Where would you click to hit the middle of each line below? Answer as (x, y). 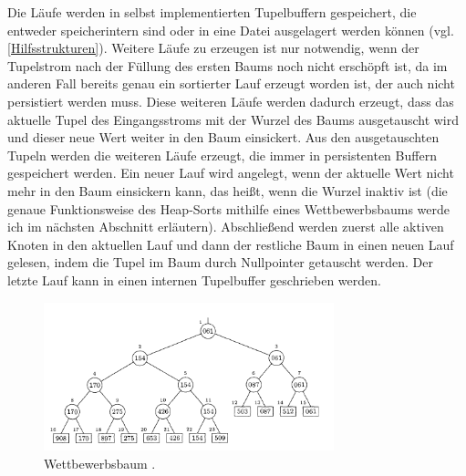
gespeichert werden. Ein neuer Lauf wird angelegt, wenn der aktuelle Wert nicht (231, 173)
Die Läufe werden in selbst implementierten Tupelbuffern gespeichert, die (212, 12)
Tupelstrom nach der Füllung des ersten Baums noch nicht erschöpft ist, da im (228, 65)
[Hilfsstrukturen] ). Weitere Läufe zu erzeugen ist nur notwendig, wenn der (213, 48)
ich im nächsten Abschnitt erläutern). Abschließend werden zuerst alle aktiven (226, 227)
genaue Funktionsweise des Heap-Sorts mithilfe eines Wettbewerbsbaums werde (228, 208)
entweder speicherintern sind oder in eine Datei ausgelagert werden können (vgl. (231, 30)
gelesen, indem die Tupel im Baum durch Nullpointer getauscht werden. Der (220, 262)
